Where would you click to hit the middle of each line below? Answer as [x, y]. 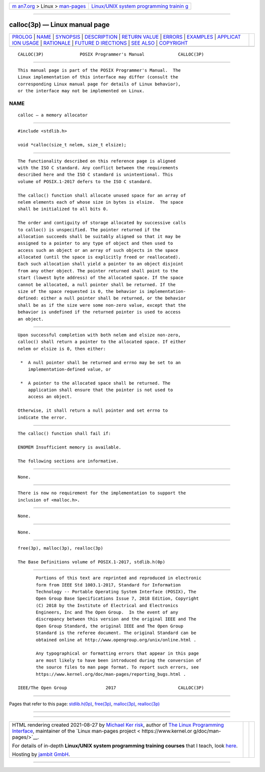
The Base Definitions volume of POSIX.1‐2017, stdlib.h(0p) [92, 562]
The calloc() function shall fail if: [65, 434]
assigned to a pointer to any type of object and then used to [95, 243]
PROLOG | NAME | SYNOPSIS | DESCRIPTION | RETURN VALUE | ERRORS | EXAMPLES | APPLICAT [126, 37]
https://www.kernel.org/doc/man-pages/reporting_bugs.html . [111, 674]
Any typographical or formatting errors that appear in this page [118, 653]
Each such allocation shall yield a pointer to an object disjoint [101, 264]
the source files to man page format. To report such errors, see [118, 667]
